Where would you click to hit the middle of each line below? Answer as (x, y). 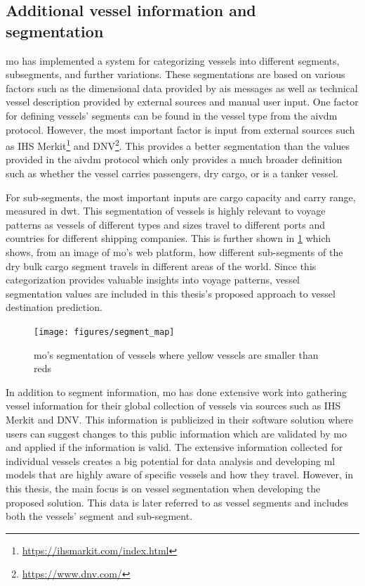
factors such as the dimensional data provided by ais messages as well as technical (182, 88)
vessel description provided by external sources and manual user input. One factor (182, 102)
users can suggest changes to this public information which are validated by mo (176, 433)
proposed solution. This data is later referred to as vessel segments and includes (177, 502)
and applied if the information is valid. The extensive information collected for (174, 447)
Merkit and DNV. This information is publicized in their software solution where (180, 419)
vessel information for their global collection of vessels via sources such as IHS (173, 406)
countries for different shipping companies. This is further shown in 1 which (168, 238)
